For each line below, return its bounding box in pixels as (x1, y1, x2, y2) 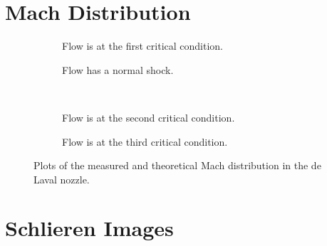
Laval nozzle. (33, 171, 90, 186)
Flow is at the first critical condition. (62, 38, 223, 53)
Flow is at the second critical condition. (62, 109, 235, 124)
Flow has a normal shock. (62, 62, 174, 77)
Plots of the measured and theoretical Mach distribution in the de (33, 158, 321, 173)
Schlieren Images (5, 213, 174, 242)
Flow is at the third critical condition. (62, 134, 228, 149)
